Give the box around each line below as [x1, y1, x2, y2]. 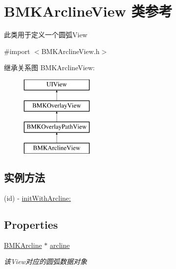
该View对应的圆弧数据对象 [4, 256, 87, 267]
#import [4, 46, 30, 56]
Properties [4, 216, 58, 232]
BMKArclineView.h [41, 46, 100, 56]
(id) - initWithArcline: [4, 192, 71, 203]
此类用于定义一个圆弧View [4, 29, 88, 40]
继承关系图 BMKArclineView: [4, 62, 95, 73]
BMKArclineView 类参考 [4, 1, 173, 21]
